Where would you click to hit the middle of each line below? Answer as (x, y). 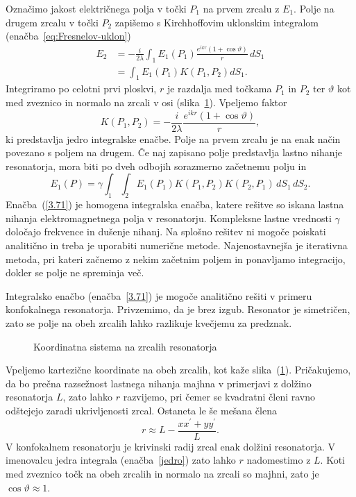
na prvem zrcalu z (241, 8)
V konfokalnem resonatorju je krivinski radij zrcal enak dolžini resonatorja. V (171, 446)
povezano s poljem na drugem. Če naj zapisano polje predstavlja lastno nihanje (174, 152)
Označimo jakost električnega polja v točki (96, 8)
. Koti (332, 460)
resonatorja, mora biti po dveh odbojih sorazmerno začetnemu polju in (156, 166)
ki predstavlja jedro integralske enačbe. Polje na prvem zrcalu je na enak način (173, 138)
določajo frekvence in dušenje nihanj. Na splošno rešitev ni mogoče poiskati (166, 231)
